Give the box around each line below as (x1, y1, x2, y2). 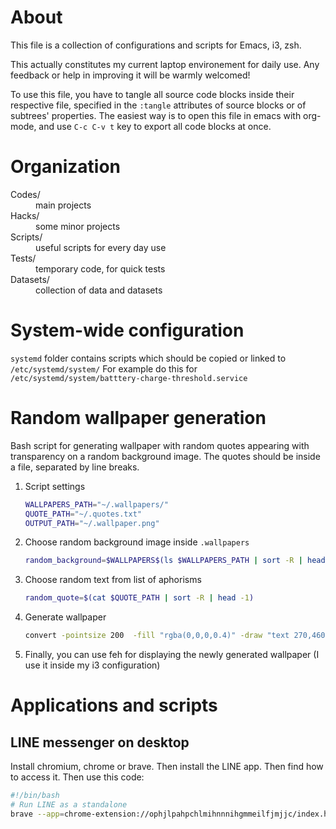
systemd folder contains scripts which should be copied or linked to (10, 352, 287, 364)
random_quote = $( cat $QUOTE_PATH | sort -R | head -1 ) (24, 593, 255, 603)
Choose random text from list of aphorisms (24, 574, 202, 586)
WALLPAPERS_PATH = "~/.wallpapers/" (24, 499, 169, 510)
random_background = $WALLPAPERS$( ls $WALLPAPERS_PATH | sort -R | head (24, 556, 326, 566)
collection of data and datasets (35, 284, 163, 296)
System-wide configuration (10, 319, 245, 342)
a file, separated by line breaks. (10, 461, 140, 473)
